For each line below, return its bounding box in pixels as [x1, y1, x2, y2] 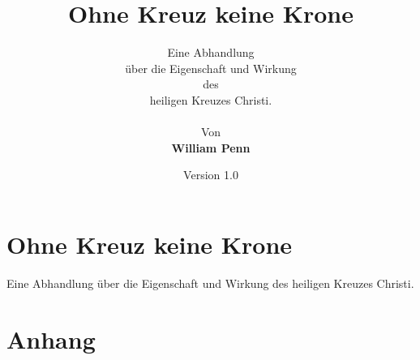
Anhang [6, 322, 96, 355]
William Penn [171, 139, 251, 156]
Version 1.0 [183, 166, 238, 183]
